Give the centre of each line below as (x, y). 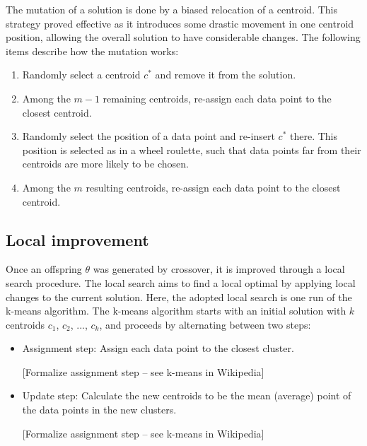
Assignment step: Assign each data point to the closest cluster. (158, 348)
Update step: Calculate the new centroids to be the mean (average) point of (187, 395)
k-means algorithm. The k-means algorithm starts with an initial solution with (176, 311)
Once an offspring (44, 269)
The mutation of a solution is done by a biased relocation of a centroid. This (171, 9)
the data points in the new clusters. (99, 410)
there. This (314, 136)
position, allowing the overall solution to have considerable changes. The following (183, 37)
